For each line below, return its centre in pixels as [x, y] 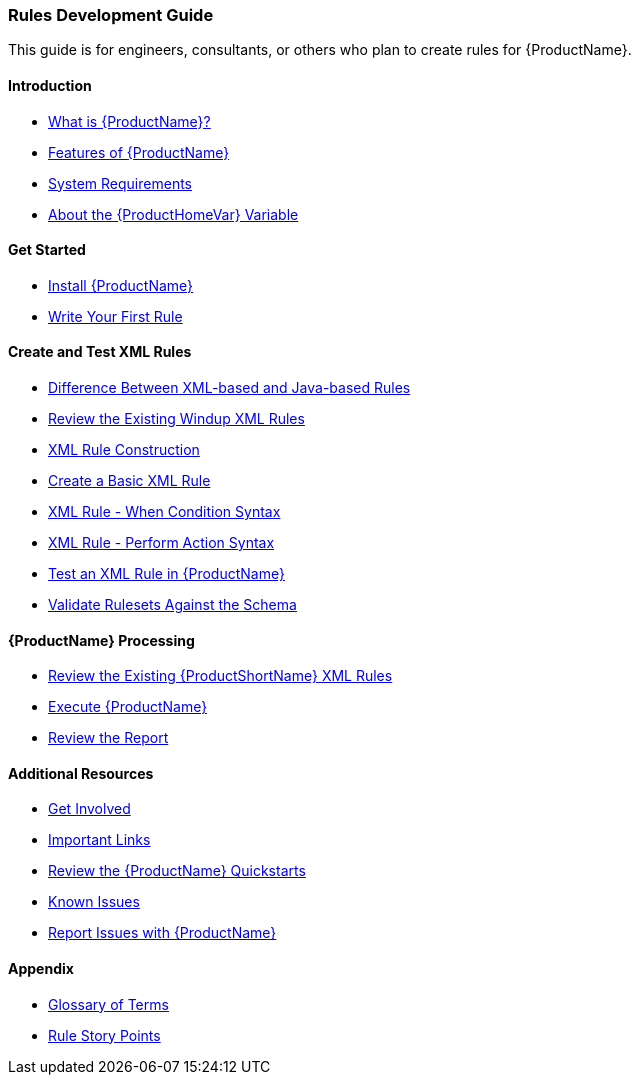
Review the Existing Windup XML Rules [176, 419]
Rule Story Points [104, 1035]
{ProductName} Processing [101, 640]
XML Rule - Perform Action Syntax [161, 543]
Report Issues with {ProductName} [162, 933]
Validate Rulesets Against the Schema [172, 605]
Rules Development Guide [111, 15]
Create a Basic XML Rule [129, 481]
